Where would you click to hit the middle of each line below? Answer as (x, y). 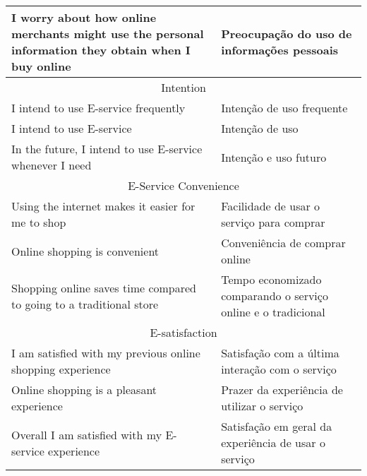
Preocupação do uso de (287, 34)
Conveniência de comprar (283, 243)
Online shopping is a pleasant (84, 389)
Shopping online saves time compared (104, 287)
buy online (41, 66)
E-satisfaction (183, 332)
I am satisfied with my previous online (106, 353)
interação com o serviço (279, 369)
